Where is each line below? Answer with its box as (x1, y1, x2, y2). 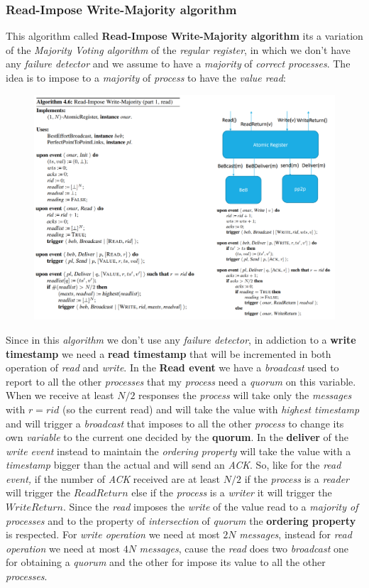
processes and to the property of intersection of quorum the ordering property (6, 513, 356, 528)
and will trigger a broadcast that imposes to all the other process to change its (6, 415, 344, 430)
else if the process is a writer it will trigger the (131, 485, 332, 500)
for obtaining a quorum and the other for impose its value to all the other (6, 555, 326, 570)
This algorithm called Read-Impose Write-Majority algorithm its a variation (6, 28, 363, 43)
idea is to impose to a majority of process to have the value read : (6, 70, 286, 85)
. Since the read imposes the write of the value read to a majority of (62, 499, 358, 514)
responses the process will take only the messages (138, 388, 352, 403)
